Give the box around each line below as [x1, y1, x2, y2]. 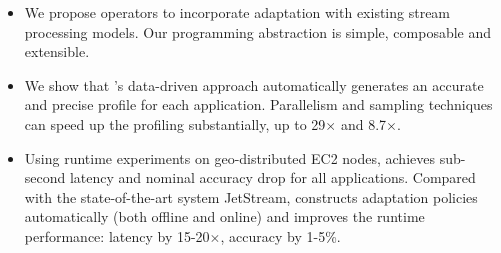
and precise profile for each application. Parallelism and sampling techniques [24, 94, 493, 115]
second [24, 167, 66, 188]
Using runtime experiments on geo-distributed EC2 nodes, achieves [24, 147, 435, 168]
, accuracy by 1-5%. [220, 225, 341, 246]
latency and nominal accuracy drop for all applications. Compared [69, 167, 476, 188]
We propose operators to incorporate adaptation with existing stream [24, 2, 451, 22]
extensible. [24, 41, 90, 62]
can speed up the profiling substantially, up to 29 [24, 113, 326, 134]
